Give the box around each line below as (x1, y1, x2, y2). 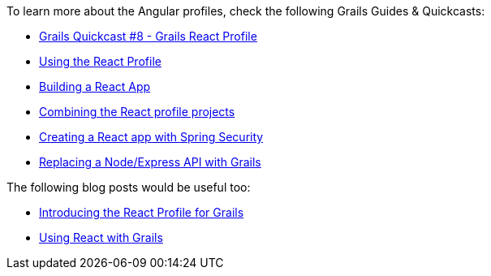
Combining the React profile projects (39, 105, 235, 119)
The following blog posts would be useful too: (6, 180, 251, 194)
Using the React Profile (39, 54, 162, 68)
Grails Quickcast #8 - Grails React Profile (39, 29, 257, 43)
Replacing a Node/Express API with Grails (39, 155, 261, 169)
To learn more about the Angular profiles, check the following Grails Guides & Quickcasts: (6, 4, 485, 18)
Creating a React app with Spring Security (39, 130, 264, 144)
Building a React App (39, 80, 151, 93)
